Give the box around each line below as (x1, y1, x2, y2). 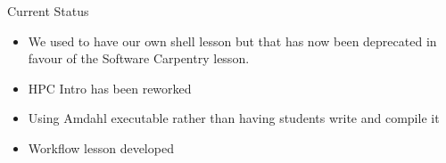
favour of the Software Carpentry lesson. (28, 49, 250, 68)
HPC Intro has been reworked (28, 78, 192, 97)
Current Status (7, 2, 89, 20)
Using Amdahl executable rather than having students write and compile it (28, 109, 440, 127)
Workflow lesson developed (28, 138, 174, 157)
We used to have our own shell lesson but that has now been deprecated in (28, 31, 437, 50)
